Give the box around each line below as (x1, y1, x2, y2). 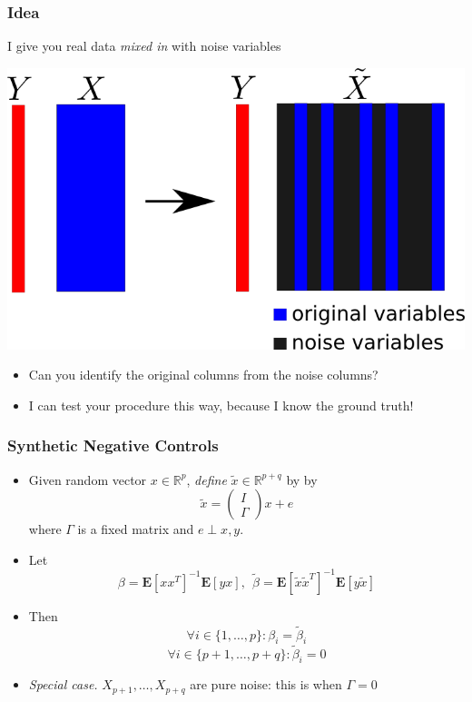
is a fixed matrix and (77, 519, 194, 539)
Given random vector (28, 470, 147, 489)
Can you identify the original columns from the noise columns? (28, 365, 379, 384)
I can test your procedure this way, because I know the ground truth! (28, 395, 414, 414)
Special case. (28, 675, 98, 694)
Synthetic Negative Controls (7, 434, 219, 457)
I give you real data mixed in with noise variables (7, 36, 281, 55)
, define (186, 470, 227, 489)
